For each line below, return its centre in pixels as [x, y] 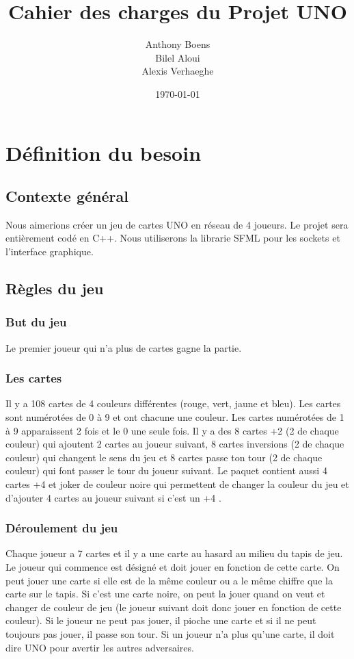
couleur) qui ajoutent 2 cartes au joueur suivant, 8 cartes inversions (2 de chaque [175, 444]
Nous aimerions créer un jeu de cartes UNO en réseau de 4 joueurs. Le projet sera [177, 224]
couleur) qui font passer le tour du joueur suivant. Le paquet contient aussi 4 [166, 470]
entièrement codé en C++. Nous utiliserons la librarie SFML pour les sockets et [173, 238]
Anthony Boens [178, 44]
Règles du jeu [55, 288]
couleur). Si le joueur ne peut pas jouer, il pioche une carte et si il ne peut [161, 620]
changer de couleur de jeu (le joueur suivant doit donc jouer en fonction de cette [174, 607]
